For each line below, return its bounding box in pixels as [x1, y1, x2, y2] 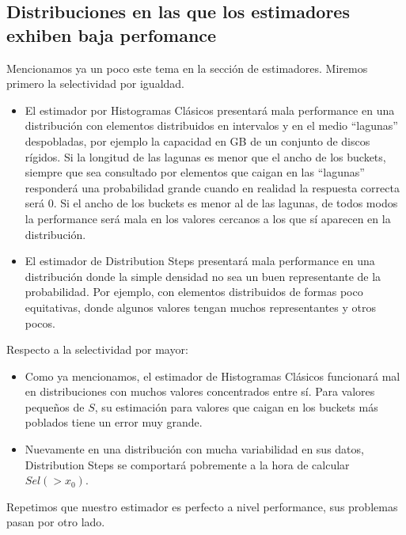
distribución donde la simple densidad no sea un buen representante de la [25, 267, 381, 284]
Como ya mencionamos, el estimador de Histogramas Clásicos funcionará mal [25, 367, 400, 384]
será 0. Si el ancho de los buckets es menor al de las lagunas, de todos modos [25, 195, 398, 211]
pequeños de [25, 398, 85, 415]
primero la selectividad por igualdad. [6, 75, 185, 92]
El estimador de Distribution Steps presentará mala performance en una [25, 252, 375, 269]
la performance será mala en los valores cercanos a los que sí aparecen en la [25, 210, 391, 226]
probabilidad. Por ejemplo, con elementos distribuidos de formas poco [25, 283, 363, 300]
